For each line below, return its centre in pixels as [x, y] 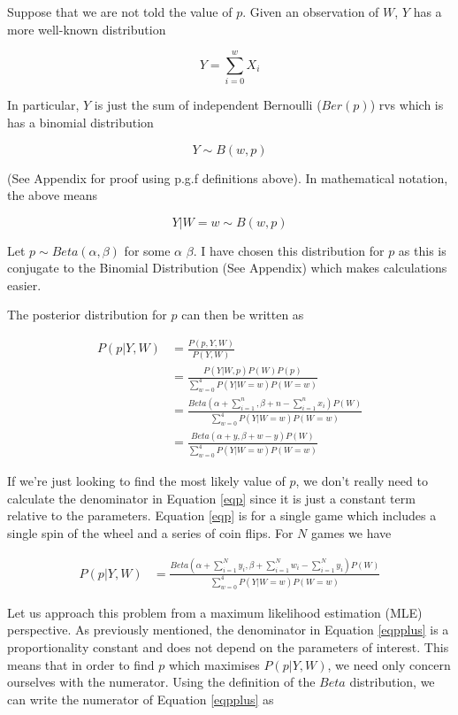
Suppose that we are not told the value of [120, 12]
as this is [422, 250]
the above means [52, 195]
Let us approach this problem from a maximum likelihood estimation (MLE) [215, 612]
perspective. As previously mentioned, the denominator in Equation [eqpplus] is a [228, 630]
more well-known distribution [87, 29]
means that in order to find [81, 664]
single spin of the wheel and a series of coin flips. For [150, 533]
